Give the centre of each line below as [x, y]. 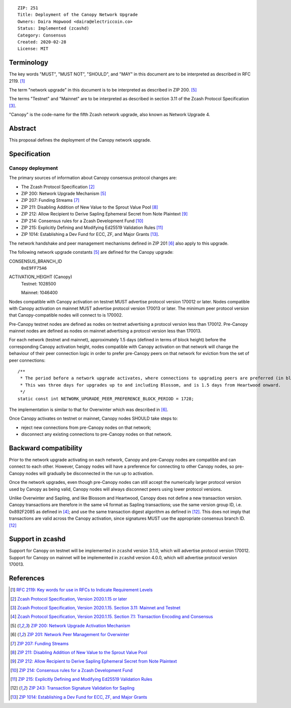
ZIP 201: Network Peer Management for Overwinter [78, 635]
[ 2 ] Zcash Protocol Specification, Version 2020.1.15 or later [69, 599]
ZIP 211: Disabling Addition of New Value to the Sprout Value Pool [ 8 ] [89, 207]
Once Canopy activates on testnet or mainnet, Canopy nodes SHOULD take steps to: [93, 419]
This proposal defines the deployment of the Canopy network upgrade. [80, 140]
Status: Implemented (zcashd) [54, 28]
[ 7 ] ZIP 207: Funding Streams [40, 643]
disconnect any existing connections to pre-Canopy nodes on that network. [97, 434]
